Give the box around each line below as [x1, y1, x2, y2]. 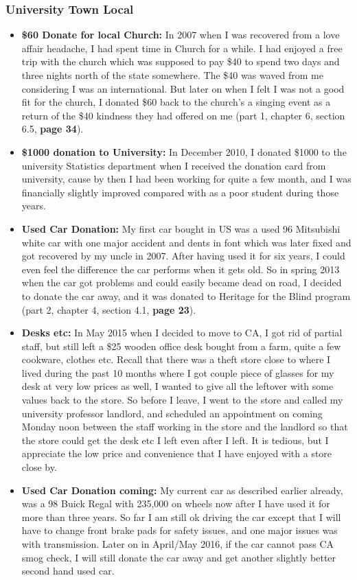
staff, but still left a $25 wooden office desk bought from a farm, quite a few [21, 338, 341, 353]
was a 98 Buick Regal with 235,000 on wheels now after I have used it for [21, 496, 330, 511]
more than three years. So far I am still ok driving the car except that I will [21, 509, 341, 524]
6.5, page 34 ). [21, 121, 84, 136]
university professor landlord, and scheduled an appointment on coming [21, 406, 323, 420]
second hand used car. [21, 564, 115, 578]
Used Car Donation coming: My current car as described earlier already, [21, 483, 343, 497]
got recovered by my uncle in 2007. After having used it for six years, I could [21, 248, 345, 263]
